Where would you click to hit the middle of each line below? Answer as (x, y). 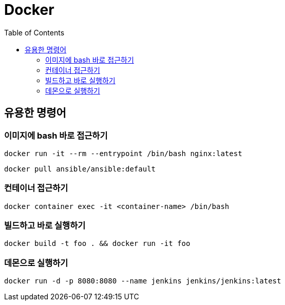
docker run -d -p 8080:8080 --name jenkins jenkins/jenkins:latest (143, 281)
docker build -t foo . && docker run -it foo (97, 244)
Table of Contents (34, 32)
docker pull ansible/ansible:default (80, 169)
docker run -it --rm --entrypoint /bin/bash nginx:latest (123, 153)
